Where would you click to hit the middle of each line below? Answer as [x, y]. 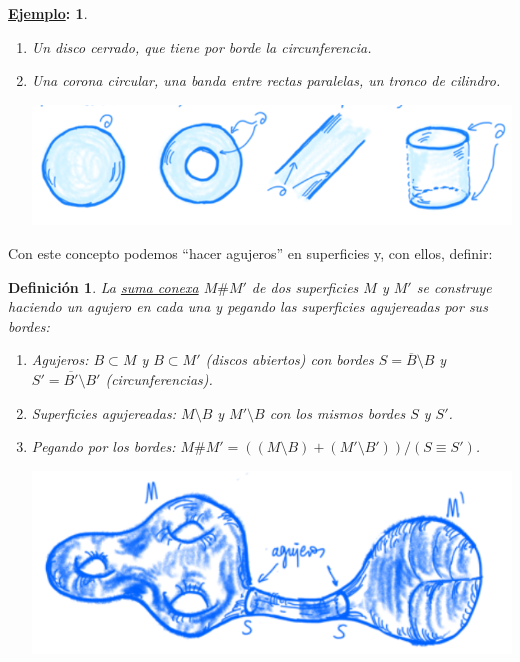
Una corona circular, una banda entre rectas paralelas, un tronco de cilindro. [266, 80]
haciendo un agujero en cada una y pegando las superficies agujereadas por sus [248, 306]
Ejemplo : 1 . [48, 13]
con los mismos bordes [337, 412]
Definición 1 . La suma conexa [103, 286]
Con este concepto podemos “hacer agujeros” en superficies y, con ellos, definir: [250, 252]
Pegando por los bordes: [103, 446]
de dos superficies [305, 286]
